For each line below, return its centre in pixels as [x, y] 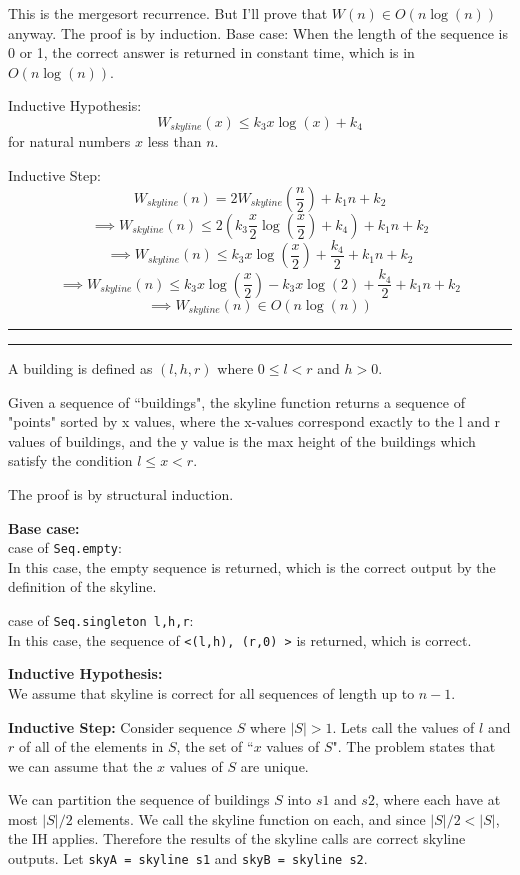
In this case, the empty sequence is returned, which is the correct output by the [252, 566]
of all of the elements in [91, 746]
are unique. [274, 765]
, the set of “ [215, 746]
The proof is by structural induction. [121, 493]
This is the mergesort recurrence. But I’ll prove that [168, 13]
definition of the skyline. [82, 586]
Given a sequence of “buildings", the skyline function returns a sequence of [236, 401]
